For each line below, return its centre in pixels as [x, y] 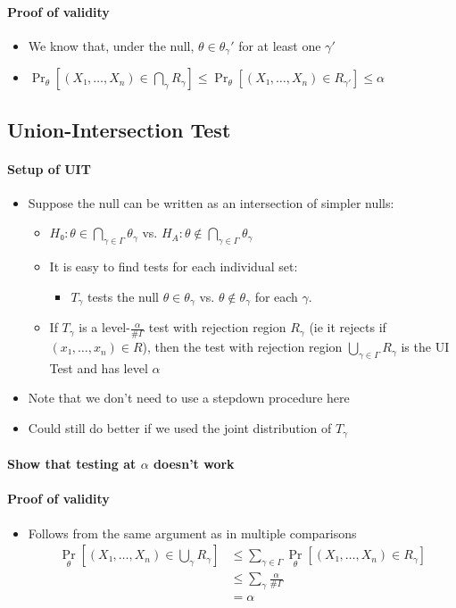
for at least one [280, 45]
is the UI [425, 347]
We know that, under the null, [111, 45]
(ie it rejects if [348, 327]
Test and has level [99, 367]
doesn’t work [194, 464]
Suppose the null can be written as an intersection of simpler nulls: [211, 202]
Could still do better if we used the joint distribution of [180, 428]
